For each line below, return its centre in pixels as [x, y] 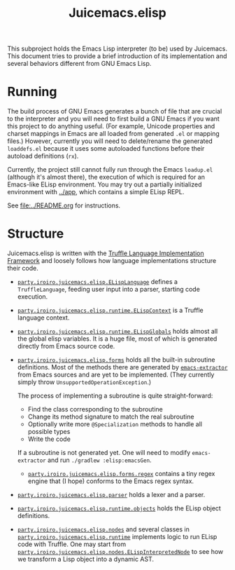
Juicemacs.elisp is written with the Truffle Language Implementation [106, 253]
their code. [23, 269]
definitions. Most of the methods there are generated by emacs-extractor [122, 367]
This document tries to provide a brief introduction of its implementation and [117, 56]
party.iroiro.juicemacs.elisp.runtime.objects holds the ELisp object [119, 508]
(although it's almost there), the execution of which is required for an [106, 177]
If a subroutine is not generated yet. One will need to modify [104, 453]
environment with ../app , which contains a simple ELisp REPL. [96, 192]
